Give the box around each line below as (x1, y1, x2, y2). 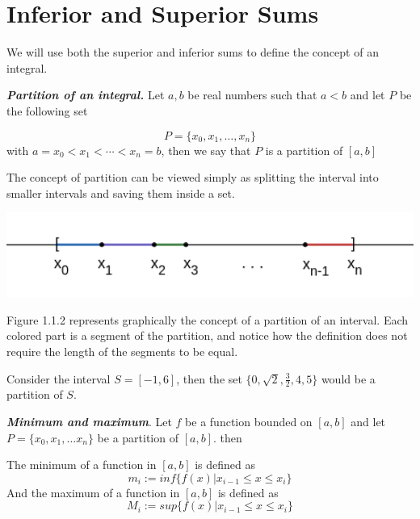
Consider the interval (6, 370, 111, 387)
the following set (6, 102, 88, 119)
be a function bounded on (185, 413, 313, 430)
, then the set (176, 370, 242, 387)
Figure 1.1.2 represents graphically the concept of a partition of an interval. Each (6, 311, 409, 328)
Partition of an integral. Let (6, 86, 165, 103)
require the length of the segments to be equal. (6, 343, 238, 359)
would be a (321, 370, 376, 387)
